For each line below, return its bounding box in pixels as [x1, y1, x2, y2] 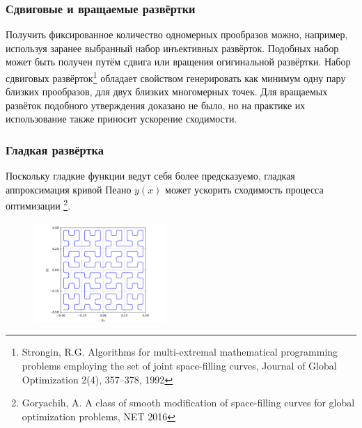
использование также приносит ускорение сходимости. [6, 111, 237, 126]
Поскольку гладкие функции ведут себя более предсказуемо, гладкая [6, 168, 295, 183]
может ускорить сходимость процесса [165, 182, 324, 196]
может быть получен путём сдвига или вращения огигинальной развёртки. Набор [6, 54, 351, 69]
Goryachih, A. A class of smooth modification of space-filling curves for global [22, 395, 355, 410]
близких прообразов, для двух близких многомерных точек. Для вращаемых [6, 84, 328, 99]
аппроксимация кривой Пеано [6, 182, 132, 196]
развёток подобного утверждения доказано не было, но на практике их [6, 97, 306, 112]
